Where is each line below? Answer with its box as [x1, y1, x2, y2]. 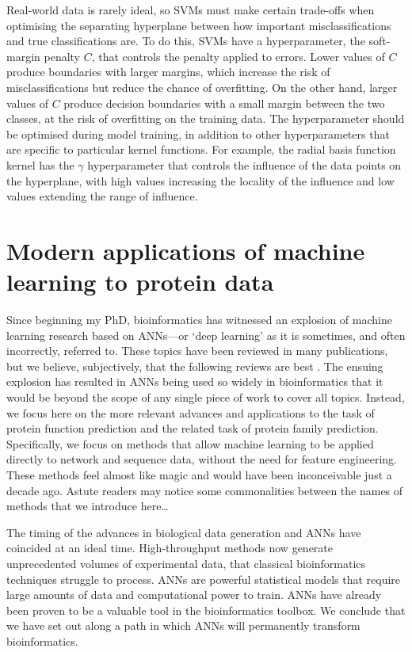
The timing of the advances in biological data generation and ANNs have [6, 524, 361, 540]
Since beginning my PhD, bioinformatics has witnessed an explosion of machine [6, 311, 392, 328]
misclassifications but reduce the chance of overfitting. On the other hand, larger [6, 78, 398, 95]
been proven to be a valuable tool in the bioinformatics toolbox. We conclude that [6, 601, 406, 618]
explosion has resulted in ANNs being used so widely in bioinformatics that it [6, 373, 383, 390]
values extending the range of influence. [6, 188, 198, 204]
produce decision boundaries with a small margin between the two [63, 94, 385, 111]
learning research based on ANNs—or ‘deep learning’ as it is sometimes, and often [6, 326, 406, 343]
